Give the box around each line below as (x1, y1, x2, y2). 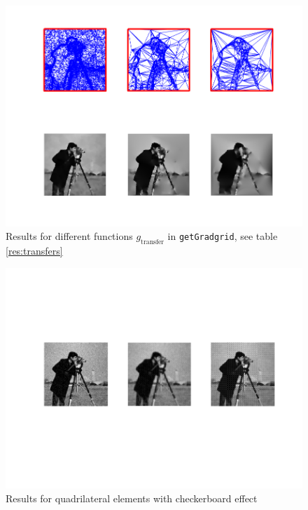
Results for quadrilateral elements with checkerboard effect (6, 490, 258, 505)
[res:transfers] (6, 243, 63, 257)
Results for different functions (6, 229, 133, 243)
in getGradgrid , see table (167, 229, 278, 243)
